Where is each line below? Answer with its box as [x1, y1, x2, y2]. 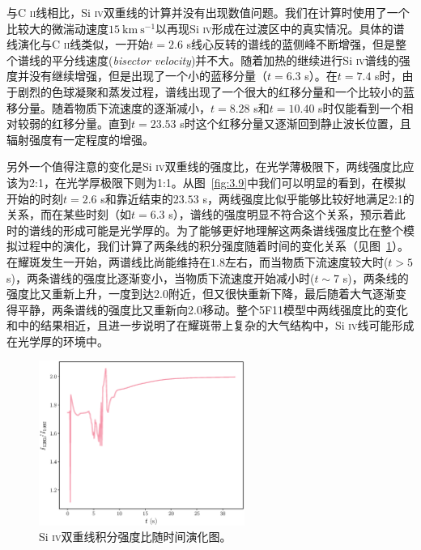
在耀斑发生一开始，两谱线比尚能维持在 [6, 253, 210, 270]
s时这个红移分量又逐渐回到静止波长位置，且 [180, 115, 411, 132]
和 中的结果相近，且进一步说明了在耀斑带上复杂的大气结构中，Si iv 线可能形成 [6, 317, 415, 334]
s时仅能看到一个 [318, 99, 402, 116]
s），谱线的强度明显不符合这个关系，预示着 [168, 206, 394, 223]
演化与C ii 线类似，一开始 [17, 36, 150, 53]
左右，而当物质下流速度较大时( [224, 253, 389, 270]
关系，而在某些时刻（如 [6, 206, 131, 223]
